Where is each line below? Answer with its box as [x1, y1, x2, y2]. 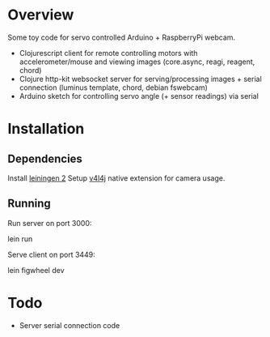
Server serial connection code [19, 320, 120, 330]
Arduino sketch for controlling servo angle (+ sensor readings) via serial [19, 91, 259, 100]
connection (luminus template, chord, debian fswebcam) [19, 83, 208, 92]
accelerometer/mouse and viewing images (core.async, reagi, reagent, [19, 57, 255, 66]
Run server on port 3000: [7, 218, 92, 228]
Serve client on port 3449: [7, 250, 96, 259]
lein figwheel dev [7, 265, 65, 275]
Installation [7, 120, 85, 139]
